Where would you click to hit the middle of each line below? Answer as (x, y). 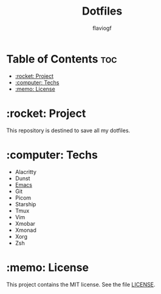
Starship (26, 204)
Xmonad (26, 230)
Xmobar (25, 223)
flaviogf (102, 28)
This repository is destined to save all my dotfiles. (68, 130)
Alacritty (26, 172)
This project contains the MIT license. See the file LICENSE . (81, 284)
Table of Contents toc (62, 59)
